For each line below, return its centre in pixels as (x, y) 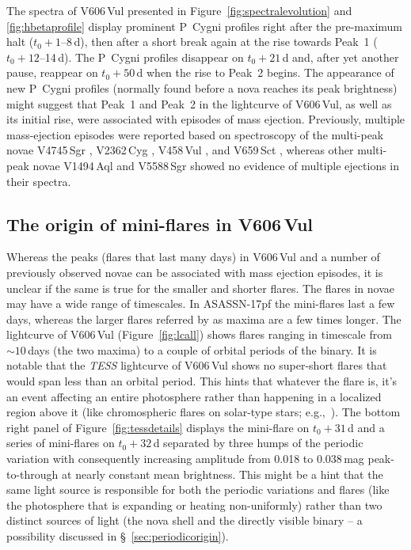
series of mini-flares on (61, 443)
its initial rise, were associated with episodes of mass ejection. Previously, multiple (206, 119)
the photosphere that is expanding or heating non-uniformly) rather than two (194, 504)
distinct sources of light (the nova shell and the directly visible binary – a (185, 520)
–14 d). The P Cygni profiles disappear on (141, 57)
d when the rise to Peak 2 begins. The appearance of (265, 72)
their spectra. (39, 181)
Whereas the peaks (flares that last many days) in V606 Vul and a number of (193, 257)
